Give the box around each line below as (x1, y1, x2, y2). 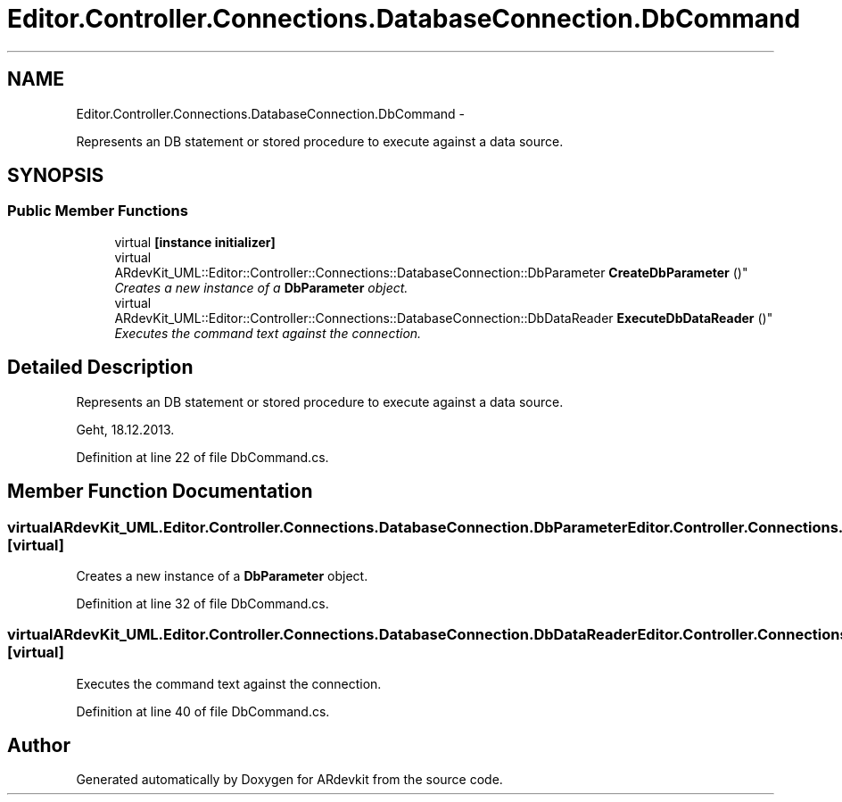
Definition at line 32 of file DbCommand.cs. (76, 595, 329, 611)
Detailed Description (7, 356, 194, 379)
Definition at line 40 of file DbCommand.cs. (76, 703, 330, 719)
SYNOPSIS (7, 164, 104, 187)
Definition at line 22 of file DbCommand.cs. (76, 449, 329, 465)
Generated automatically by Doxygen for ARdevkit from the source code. (76, 772, 503, 788)
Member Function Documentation (7, 480, 313, 503)
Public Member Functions (7, 202, 188, 220)
